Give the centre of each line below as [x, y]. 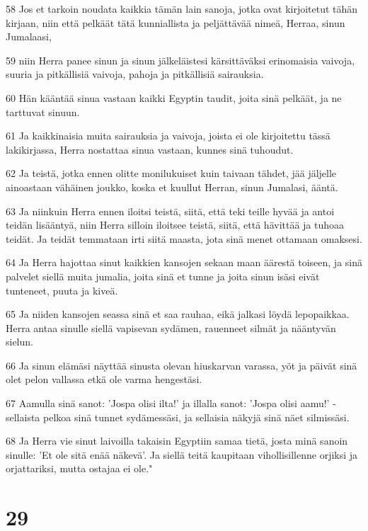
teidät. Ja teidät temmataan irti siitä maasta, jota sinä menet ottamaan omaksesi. [184, 238]
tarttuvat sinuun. [43, 112]
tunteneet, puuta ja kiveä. [62, 290]
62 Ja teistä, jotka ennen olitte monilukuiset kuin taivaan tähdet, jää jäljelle [171, 173]
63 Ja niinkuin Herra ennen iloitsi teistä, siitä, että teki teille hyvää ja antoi [170, 211]
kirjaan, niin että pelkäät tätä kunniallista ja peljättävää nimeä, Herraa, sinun [176, 22]
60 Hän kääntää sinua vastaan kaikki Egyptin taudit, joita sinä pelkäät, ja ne [174, 97]
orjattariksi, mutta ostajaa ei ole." [79, 468]
